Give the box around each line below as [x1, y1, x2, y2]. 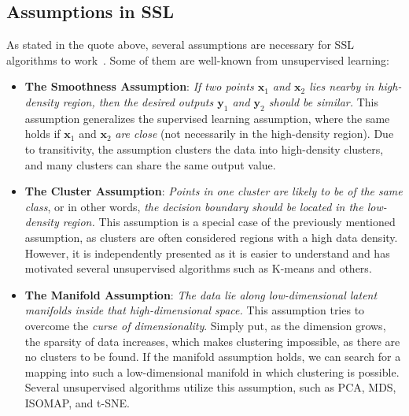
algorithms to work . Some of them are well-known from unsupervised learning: [6, 51, 389, 68]
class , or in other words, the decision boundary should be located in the [24, 198, 363, 214]
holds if [24, 125, 61, 142]
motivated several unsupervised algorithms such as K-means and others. [24, 260, 372, 277]
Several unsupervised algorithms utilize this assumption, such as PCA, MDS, [24, 379, 396, 396]
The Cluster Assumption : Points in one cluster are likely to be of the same [24, 183, 403, 199]
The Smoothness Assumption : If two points [24, 78, 254, 95]
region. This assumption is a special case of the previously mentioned [62, 214, 396, 230]
